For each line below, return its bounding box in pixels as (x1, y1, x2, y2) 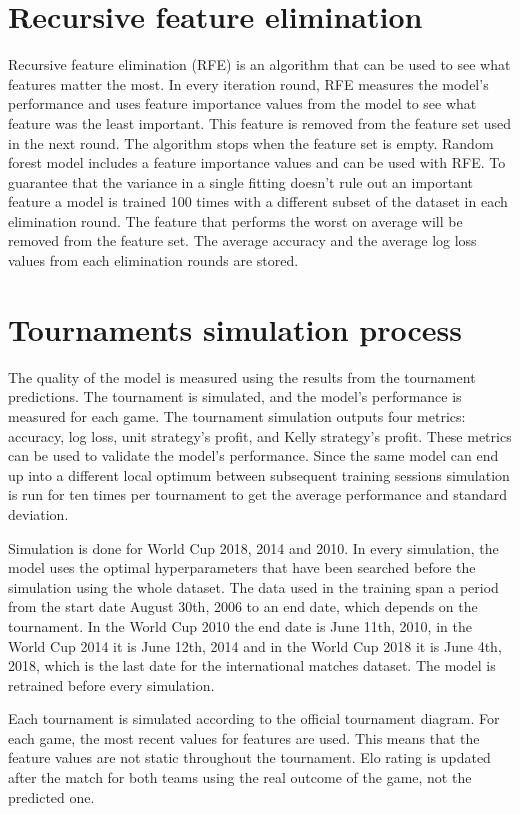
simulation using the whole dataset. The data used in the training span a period (8, 576, 499, 597)
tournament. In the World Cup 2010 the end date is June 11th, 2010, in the (8, 615, 472, 636)
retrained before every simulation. (8, 674, 215, 695)
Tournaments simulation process (8, 308, 462, 349)
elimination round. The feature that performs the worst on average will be (8, 210, 463, 231)
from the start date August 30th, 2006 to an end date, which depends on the (8, 596, 478, 617)
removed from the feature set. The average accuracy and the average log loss (8, 230, 477, 251)
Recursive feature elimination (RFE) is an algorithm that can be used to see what (8, 54, 511, 75)
